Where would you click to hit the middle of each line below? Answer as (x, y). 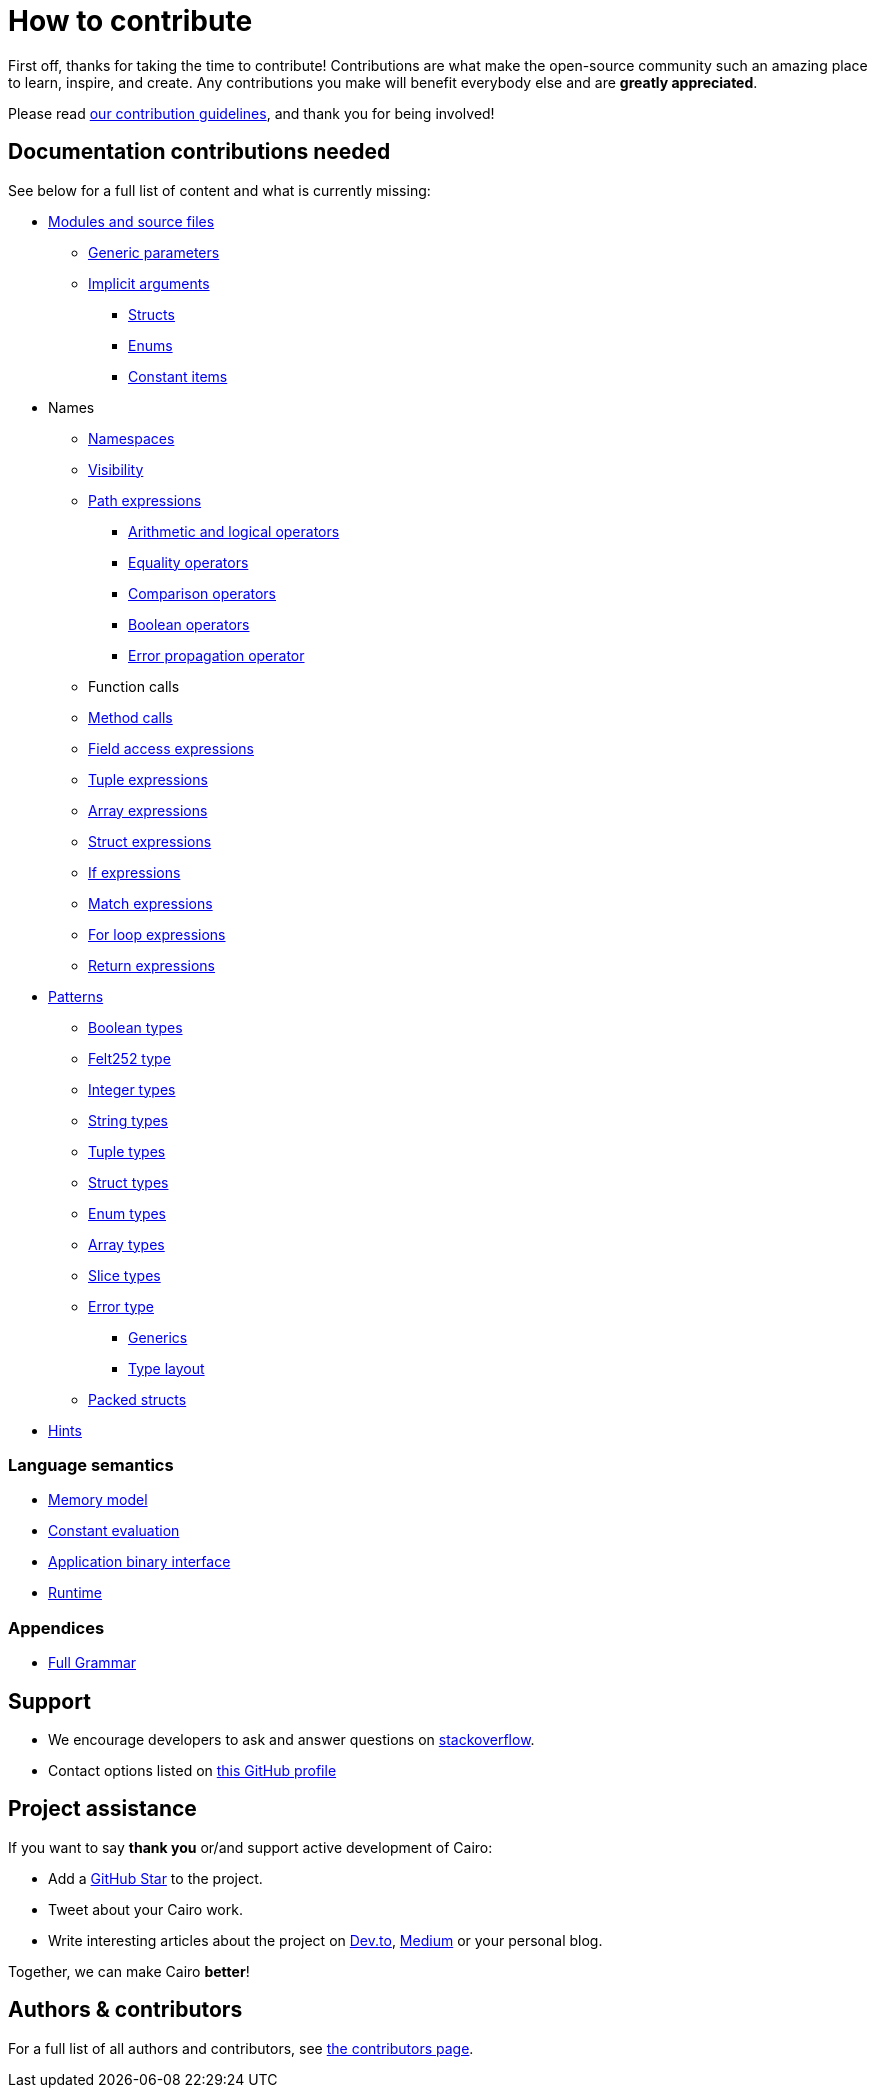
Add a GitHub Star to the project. (155, 1878)
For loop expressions (157, 934)
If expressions (134, 872)
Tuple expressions (148, 779)
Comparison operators (202, 593)
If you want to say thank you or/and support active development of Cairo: (250, 1847)
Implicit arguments (149, 283)
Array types (126, 1244)
